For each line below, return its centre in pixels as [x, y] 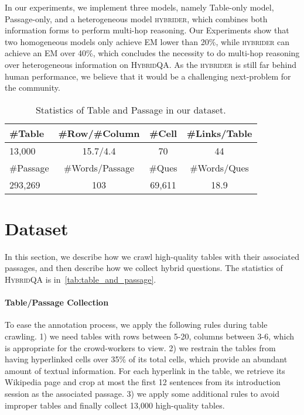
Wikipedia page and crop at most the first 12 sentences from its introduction [143, 382]
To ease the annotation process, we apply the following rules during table [136, 325]
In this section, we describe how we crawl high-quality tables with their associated [152, 256]
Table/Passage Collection [57, 302]
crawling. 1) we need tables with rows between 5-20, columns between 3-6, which [150, 336]
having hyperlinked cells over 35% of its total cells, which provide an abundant [146, 359]
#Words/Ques [219, 167]
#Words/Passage [99, 167]
